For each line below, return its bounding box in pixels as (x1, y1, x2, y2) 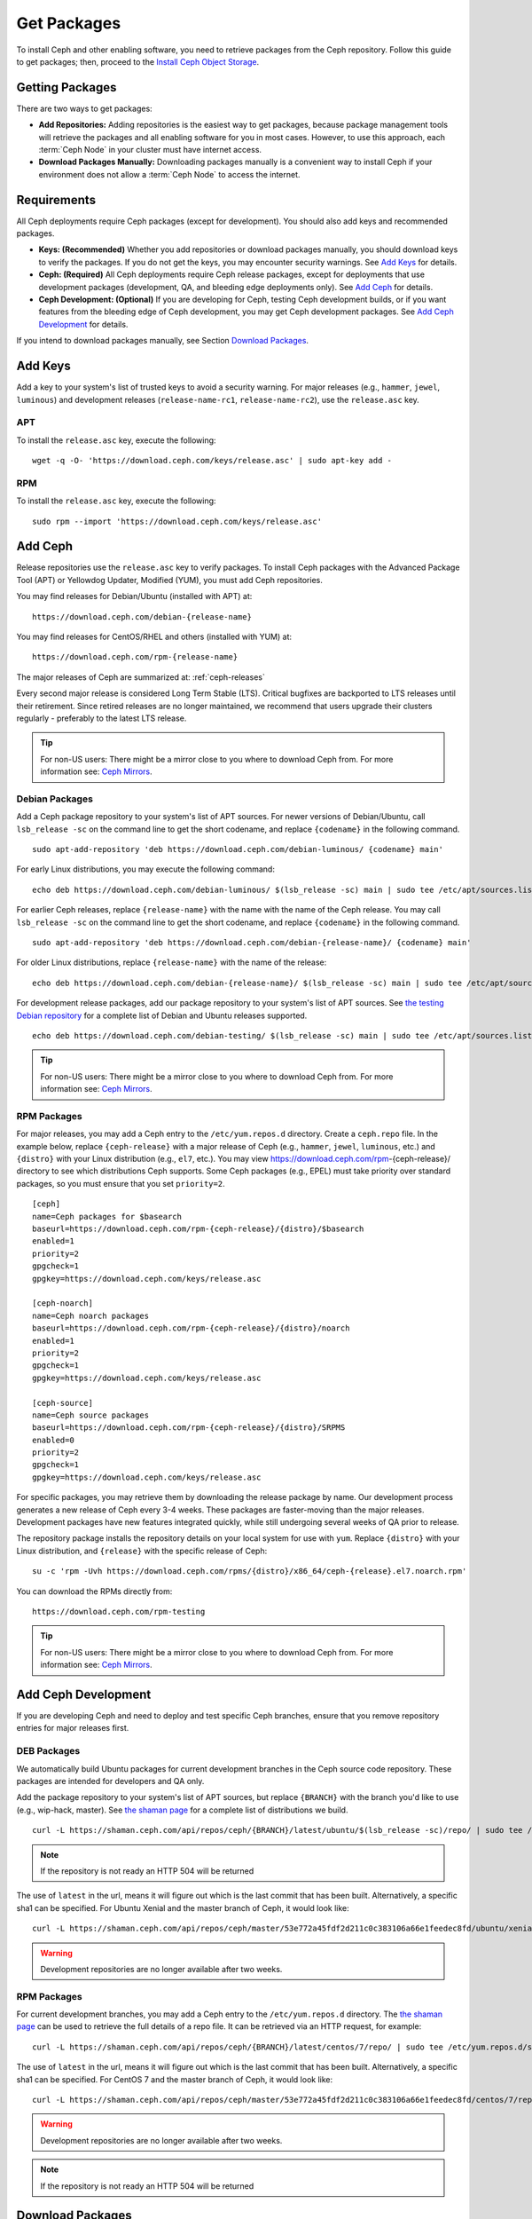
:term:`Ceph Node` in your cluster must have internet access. (38, 145, 262, 155)
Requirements (16, 192, 97, 208)
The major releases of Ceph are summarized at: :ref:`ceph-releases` (16, 671, 265, 683)
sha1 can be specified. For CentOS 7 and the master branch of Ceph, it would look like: (16, 2073, 332, 2085)
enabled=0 (32, 1434, 74, 1445)
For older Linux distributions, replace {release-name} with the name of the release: (16, 957, 327, 967)
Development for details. (38, 319, 129, 329)
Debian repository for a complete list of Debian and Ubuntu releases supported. (16, 1010, 308, 1021)
